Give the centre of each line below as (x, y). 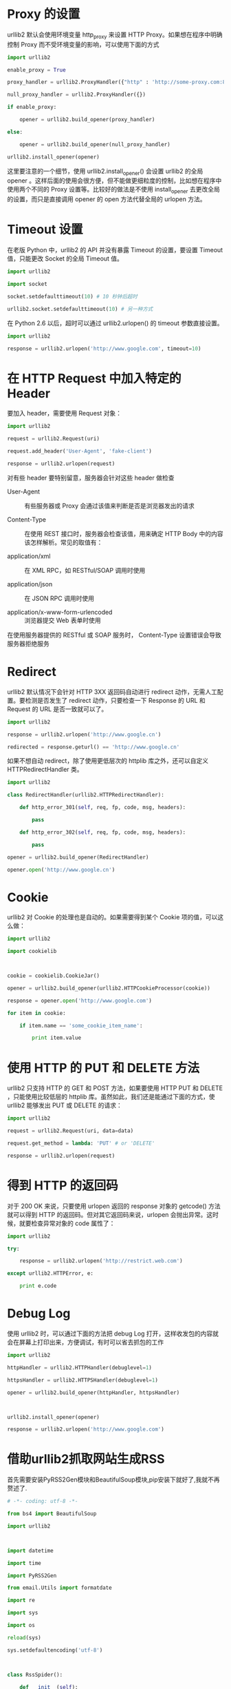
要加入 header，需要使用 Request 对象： (65, 413)
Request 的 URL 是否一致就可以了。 (57, 709)
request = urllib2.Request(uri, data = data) (70, 1131)
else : (15, 132)
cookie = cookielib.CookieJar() (53, 976)
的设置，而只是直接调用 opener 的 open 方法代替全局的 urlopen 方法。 (107, 199)
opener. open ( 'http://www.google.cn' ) (61, 870)
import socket (27, 284)
